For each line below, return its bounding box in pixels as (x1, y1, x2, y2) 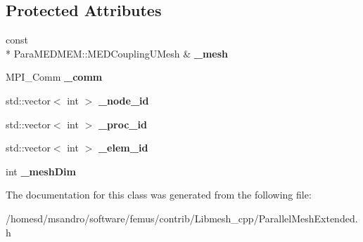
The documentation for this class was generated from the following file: (6, 187, 312, 202)
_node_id (98, 93, 149, 107)
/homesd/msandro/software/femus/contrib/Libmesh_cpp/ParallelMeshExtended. (6, 210, 358, 225)
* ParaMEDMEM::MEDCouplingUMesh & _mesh (6, 46, 229, 60)
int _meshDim (6, 163, 76, 178)
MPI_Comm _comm (6, 69, 103, 84)
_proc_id (98, 116, 147, 131)
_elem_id (98, 140, 148, 155)
